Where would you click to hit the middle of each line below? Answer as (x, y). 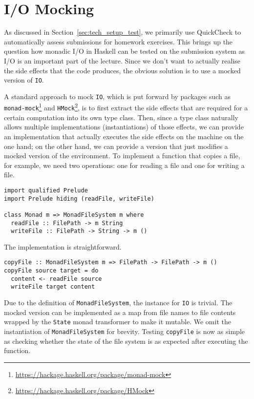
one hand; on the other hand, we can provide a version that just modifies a (116, 146)
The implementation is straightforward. (63, 246)
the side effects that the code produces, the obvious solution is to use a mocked (122, 70)
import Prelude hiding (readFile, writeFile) (79, 199)
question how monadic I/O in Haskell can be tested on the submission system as (124, 51)
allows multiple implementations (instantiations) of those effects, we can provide (124, 127)
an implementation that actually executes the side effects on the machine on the (124, 136)
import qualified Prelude (46, 190)
